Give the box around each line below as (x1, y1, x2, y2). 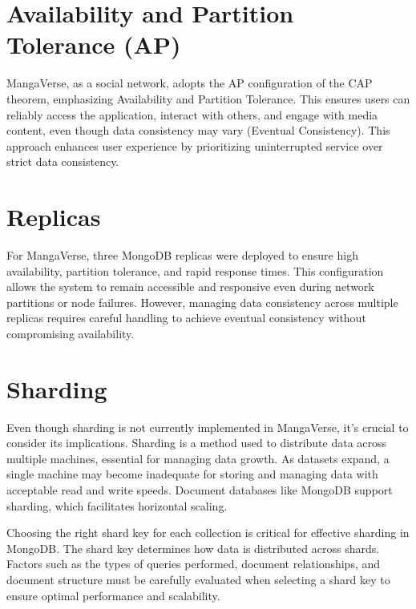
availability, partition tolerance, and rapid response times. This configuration (6, 262, 384, 279)
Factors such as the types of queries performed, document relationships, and (6, 555, 381, 572)
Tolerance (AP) (6, 28, 181, 61)
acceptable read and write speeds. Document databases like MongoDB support (6, 482, 393, 498)
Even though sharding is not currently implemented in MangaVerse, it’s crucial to (6, 418, 409, 435)
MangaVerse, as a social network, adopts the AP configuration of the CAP (6, 75, 373, 91)
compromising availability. (6, 325, 135, 341)
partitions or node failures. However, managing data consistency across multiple (6, 293, 398, 310)
